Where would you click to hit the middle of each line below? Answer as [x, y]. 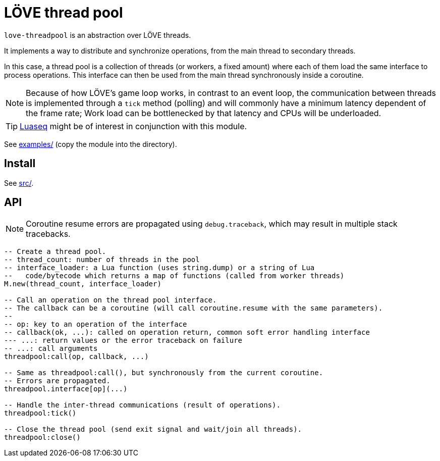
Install [20, 164]
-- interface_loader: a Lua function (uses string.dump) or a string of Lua [159, 268]
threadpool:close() [42, 438]
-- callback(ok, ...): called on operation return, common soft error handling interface [187, 332]
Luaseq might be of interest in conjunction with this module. [133, 126]
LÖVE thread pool [64, 13]
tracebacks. [48, 234]
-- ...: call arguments [51, 349]
